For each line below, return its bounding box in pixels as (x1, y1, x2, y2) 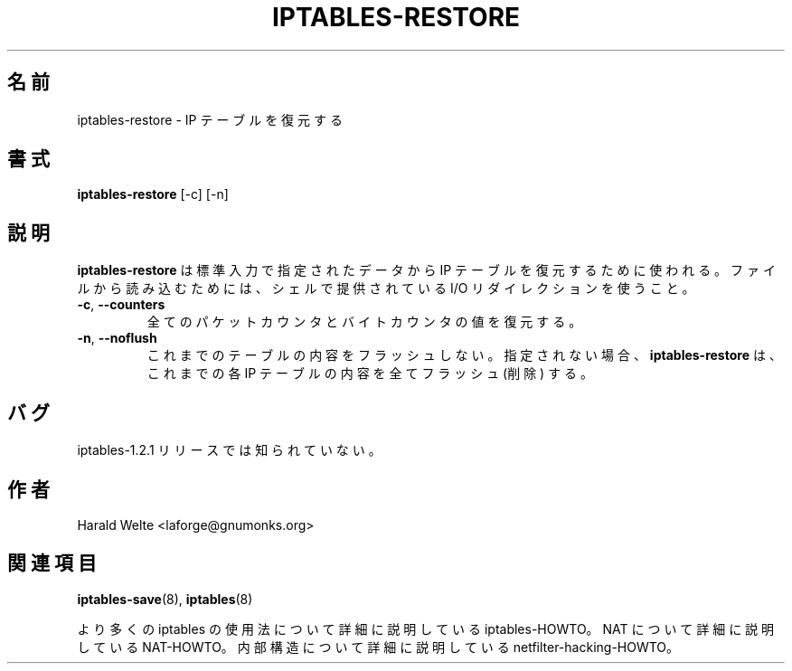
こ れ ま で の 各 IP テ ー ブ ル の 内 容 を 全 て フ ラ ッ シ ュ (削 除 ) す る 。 (146, 365, 594, 382)
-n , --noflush (77, 330, 157, 346)
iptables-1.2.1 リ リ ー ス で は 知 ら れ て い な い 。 (77, 442, 382, 458)
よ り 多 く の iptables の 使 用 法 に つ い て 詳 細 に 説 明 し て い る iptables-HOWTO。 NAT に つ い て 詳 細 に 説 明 (77, 620, 775, 637)
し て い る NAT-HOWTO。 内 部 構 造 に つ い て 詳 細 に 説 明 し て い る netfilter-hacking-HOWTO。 (77, 638, 680, 655)
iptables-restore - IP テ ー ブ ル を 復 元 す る (77, 111, 343, 128)
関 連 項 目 (7, 552, 97, 575)
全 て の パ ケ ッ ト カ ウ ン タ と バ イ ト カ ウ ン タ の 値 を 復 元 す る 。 (146, 314, 582, 330)
